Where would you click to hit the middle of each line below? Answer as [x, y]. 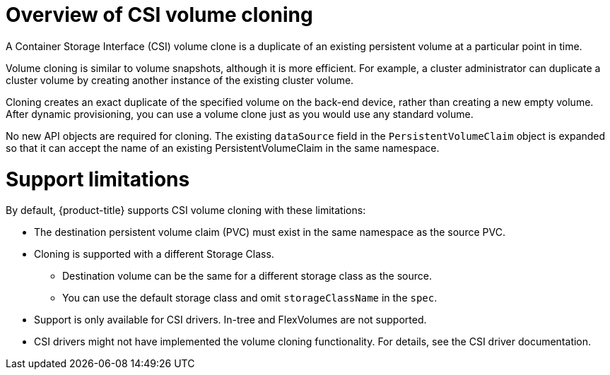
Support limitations [98, 179]
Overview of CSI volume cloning [159, 15]
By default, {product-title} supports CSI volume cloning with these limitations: [186, 210]
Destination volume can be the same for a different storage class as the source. [247, 276]
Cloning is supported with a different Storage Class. [154, 254]
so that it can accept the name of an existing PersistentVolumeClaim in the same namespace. [223, 148]
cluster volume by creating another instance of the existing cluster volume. [180, 80]
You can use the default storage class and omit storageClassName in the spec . [250, 298]
